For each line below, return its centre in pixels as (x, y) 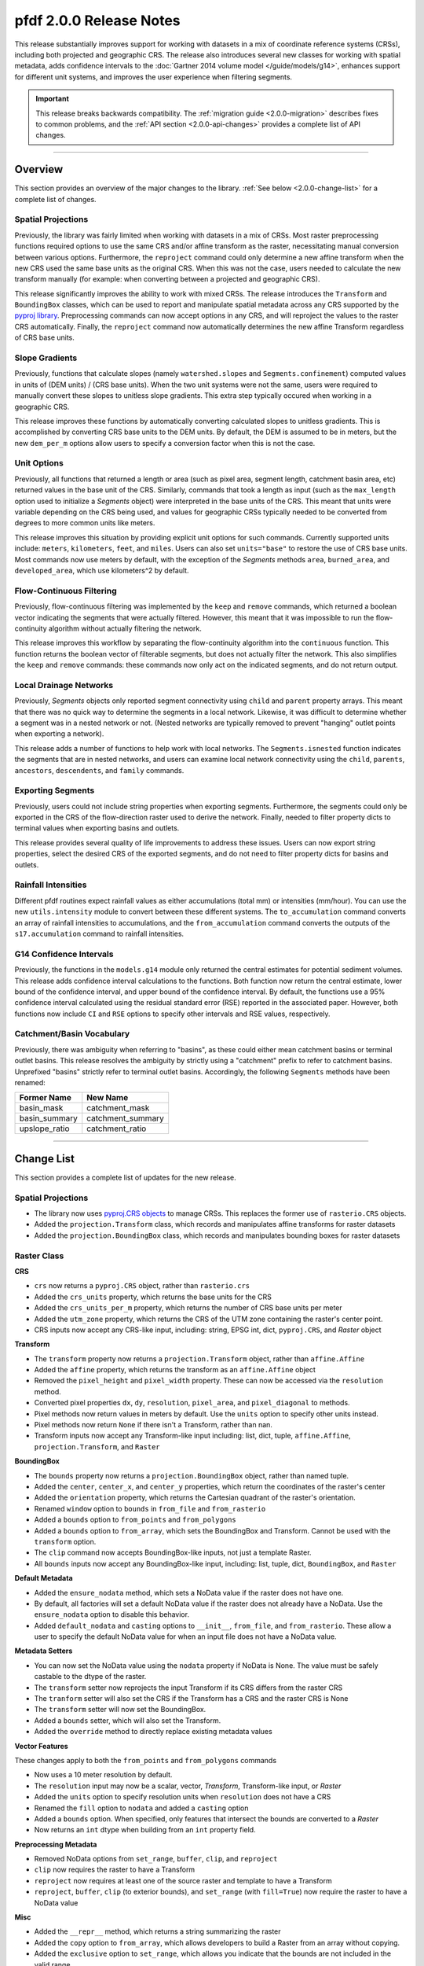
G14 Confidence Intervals (64, 954)
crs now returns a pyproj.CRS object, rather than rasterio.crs (142, 1286)
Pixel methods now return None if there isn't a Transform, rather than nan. (153, 1425)
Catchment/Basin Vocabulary (72, 1034)
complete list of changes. (56, 199)
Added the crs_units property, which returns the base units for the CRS (153, 1297)
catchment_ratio (117, 1128)
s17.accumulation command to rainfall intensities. (99, 933)
